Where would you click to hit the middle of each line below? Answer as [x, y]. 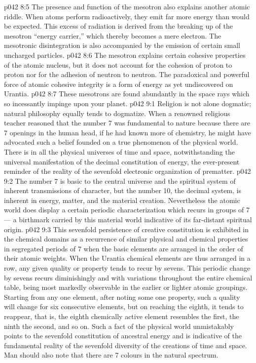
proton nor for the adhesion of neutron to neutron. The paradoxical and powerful [127, 74]
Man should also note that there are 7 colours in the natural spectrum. [111, 355]
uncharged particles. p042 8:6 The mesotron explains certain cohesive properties [125, 55]
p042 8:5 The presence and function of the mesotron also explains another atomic [127, 6]
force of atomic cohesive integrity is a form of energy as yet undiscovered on [119, 84]
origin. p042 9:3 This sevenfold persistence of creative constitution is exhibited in [127, 229]
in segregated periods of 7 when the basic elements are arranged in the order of [124, 248]
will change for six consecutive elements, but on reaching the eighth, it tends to [124, 306]
